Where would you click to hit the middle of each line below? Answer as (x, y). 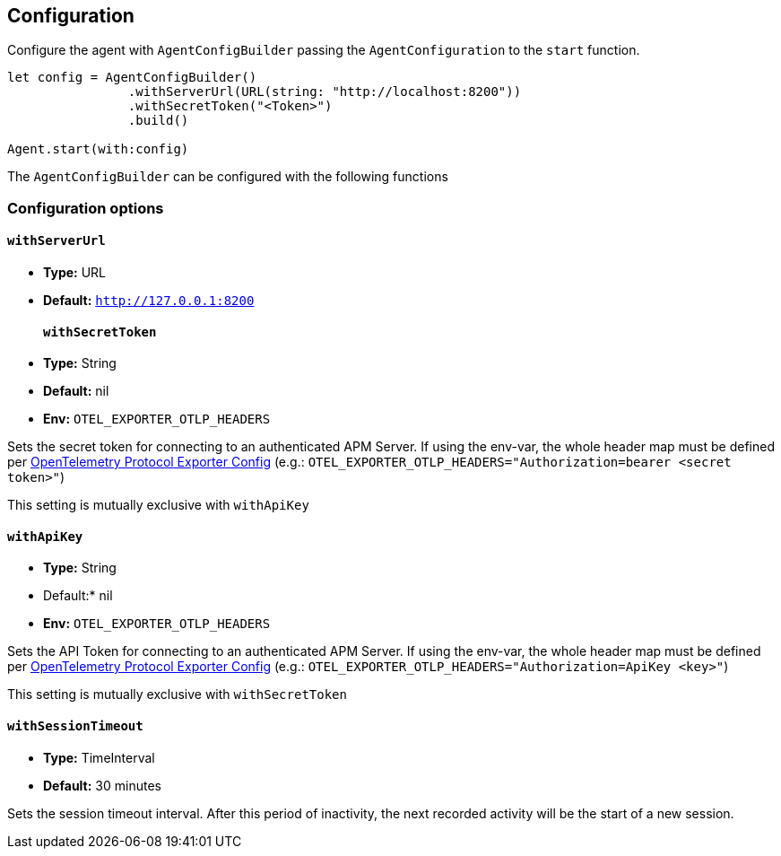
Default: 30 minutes (102, 785)
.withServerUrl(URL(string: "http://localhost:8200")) (325, 92)
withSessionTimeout (75, 726)
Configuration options (86, 208)
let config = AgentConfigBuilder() (132, 78)
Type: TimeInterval (99, 757)
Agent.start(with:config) (98, 149)
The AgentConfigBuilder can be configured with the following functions (228, 177)
